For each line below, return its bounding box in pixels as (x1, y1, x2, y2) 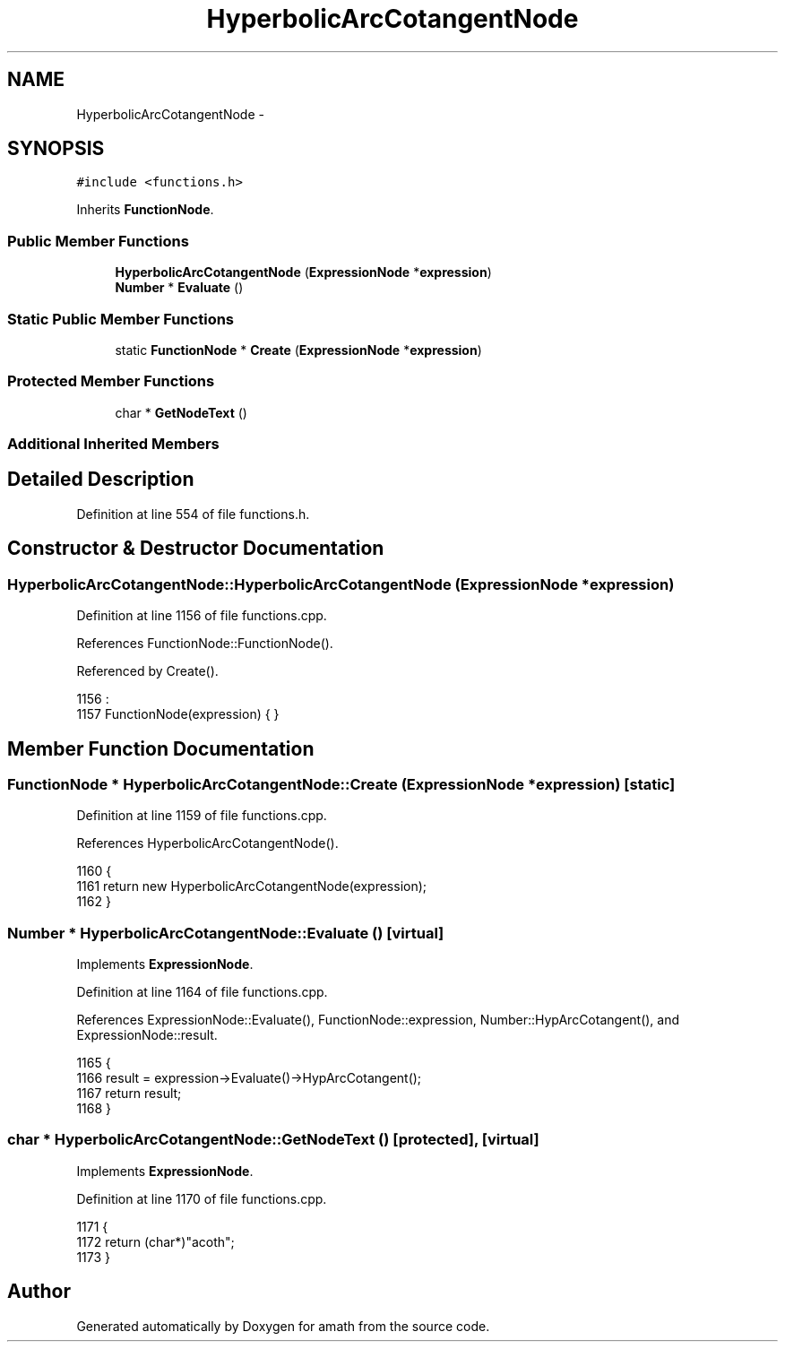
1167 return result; (76, 1085, 182, 1102)
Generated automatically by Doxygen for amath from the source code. (76, 1318, 490, 1334)
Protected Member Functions (7, 372, 215, 391)
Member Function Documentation (7, 737, 315, 760)
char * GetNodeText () (115, 404, 247, 420)
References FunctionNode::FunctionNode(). (76, 636, 333, 652)
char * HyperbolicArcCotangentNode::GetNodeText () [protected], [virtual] (7, 1130, 539, 1149)
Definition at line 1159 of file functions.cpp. (76, 808, 327, 824)
